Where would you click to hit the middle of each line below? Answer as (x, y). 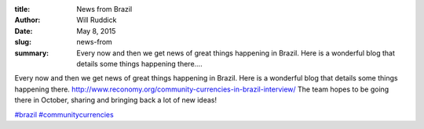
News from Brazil (104, 9)
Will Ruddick (97, 20)
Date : (24, 30)
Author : (27, 20)
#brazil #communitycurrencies (64, 114)
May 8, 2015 (96, 30)
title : (22, 9)
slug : (23, 42)
